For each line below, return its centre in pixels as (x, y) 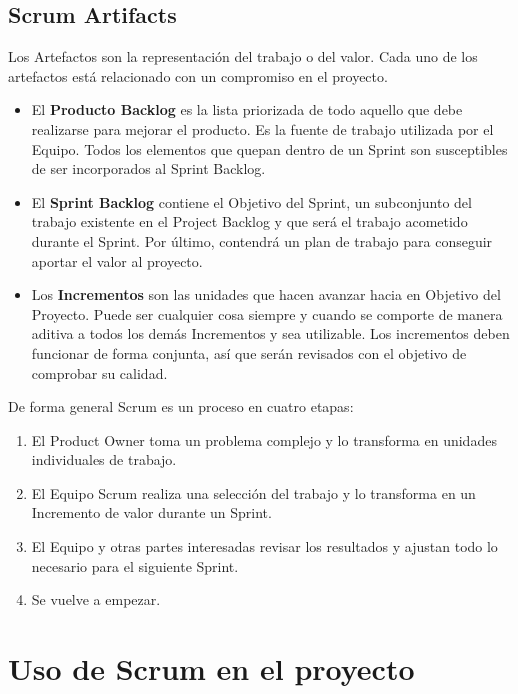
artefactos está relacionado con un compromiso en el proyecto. (198, 75)
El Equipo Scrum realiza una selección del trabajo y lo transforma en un (253, 492)
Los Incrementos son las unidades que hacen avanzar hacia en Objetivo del (266, 294)
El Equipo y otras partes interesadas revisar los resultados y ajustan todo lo (264, 546)
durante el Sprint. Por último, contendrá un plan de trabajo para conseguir (262, 240)
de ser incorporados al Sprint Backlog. (148, 168)
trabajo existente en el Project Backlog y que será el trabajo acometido (249, 221)
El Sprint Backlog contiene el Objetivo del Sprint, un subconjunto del (251, 201)
